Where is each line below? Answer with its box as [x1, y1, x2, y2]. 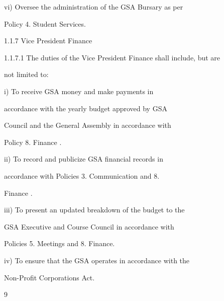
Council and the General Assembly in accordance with [4, 120, 171, 130]
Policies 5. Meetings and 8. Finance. [4, 238, 115, 249]
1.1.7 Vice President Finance [4, 35, 92, 46]
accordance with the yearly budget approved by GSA [4, 103, 167, 113]
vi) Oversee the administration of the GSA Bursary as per [4, 2, 183, 12]
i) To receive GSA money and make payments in [4, 86, 154, 96]
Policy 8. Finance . [4, 136, 62, 147]
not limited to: [4, 69, 49, 80]
